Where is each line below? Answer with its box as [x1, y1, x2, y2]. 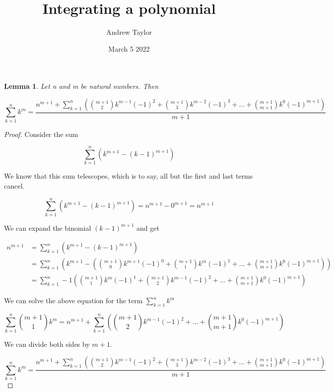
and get [136, 222, 159, 233]
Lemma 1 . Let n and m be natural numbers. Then [4, 81, 159, 91]
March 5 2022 [108, 43, 150, 54]
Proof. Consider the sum [4, 129, 78, 139]
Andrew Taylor [106, 27, 152, 37]
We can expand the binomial [4, 222, 91, 233]
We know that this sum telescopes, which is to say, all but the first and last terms [4, 171, 253, 181]
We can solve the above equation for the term [4, 295, 143, 306]
